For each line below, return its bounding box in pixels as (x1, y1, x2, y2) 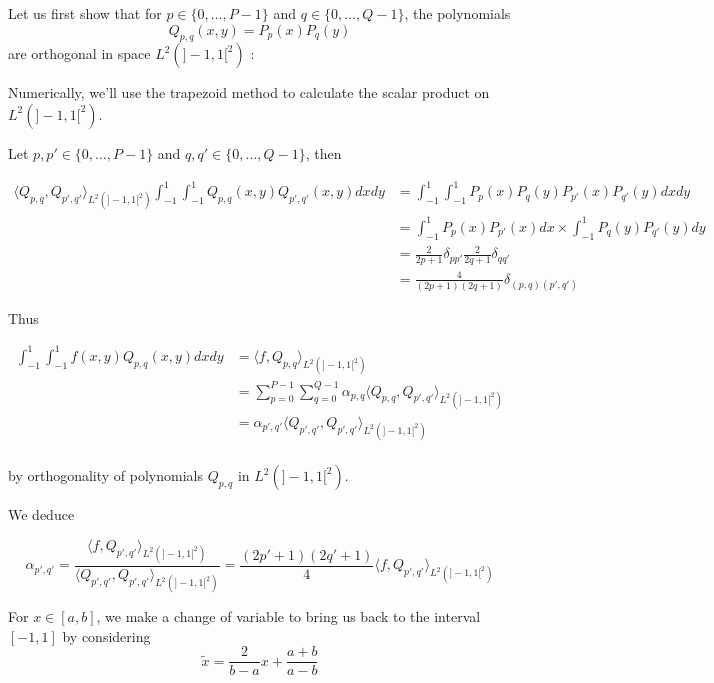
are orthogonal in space (8, 43, 151, 64)
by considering (62, 625, 151, 646)
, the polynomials (404, 3, 511, 23)
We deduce (8, 504, 75, 525)
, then (305, 142, 342, 163)
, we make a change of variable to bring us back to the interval (96, 606, 481, 627)
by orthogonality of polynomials (8, 465, 203, 486)
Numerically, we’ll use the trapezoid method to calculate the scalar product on (8, 82, 490, 103)
